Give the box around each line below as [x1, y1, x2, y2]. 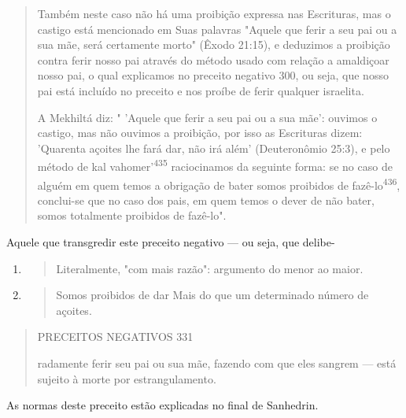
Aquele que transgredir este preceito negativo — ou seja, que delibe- [6, 234, 335, 250]
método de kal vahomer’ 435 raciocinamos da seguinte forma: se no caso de [37, 156, 393, 174]
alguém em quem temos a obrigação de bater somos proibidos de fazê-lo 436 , [37, 174, 400, 193]
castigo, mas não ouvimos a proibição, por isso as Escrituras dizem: [37, 124, 363, 141]
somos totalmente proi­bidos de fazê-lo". [37, 207, 227, 224]
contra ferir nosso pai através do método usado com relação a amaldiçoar [37, 51, 389, 68]
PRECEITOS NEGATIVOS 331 [37, 328, 194, 345]
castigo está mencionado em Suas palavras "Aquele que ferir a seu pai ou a [37, 20, 397, 37]
